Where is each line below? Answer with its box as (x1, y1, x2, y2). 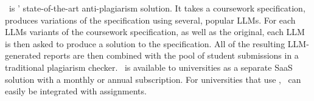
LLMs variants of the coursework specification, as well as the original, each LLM (5, 25, 305, 38)
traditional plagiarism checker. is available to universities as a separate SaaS (5, 60, 293, 73)
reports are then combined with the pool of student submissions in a (43, 49, 299, 62)
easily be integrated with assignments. (5, 85, 147, 97)
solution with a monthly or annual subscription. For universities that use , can (5, 73, 301, 85)
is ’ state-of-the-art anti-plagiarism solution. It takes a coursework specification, (9, 2, 305, 14)
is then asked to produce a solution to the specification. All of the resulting (5, 37, 285, 50)
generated (5, 49, 41, 62)
